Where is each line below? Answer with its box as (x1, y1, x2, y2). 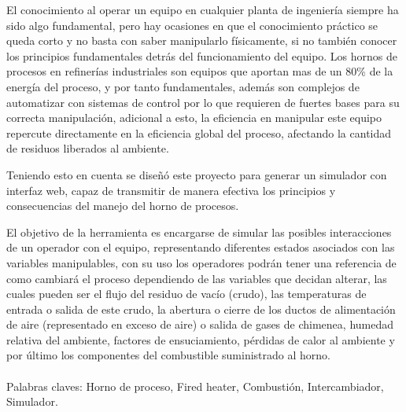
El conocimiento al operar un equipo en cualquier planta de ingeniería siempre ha (6, 2, 399, 17)
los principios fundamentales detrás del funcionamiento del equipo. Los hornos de (6, 47, 398, 64)
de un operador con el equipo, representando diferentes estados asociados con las (6, 239, 395, 256)
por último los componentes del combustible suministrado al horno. (6, 347, 330, 363)
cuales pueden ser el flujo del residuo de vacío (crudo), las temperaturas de (6, 285, 367, 302)
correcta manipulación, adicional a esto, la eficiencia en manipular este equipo (6, 109, 382, 126)
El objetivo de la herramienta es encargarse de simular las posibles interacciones (6, 223, 392, 240)
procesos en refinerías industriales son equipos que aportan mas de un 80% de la (6, 63, 393, 79)
